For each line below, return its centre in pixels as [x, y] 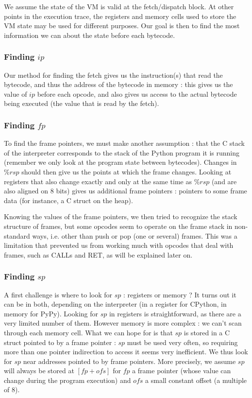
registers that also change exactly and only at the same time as [98, 181]
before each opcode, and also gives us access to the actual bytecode [137, 94]
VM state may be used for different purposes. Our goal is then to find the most [122, 26]
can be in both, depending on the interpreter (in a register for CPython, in [115, 304]
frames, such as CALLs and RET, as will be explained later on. [98, 254]
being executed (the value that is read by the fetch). [82, 103]
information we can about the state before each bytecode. [90, 35]
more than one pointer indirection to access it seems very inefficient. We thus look [126, 352]
